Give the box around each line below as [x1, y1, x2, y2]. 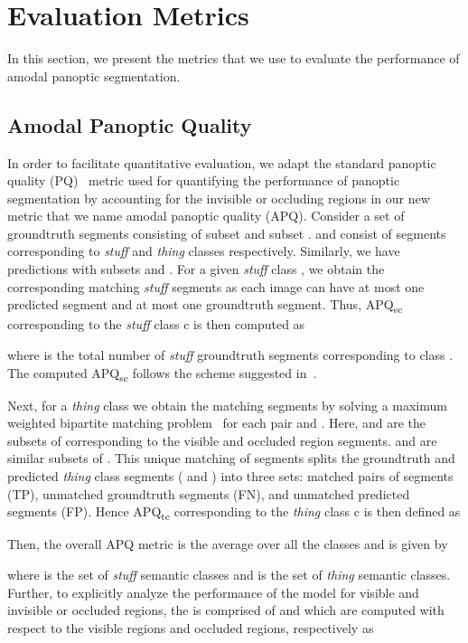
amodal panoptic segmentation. [7, 66, 181, 85]
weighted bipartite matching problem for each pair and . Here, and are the [7, 413, 426, 432]
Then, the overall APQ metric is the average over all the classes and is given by [7, 534, 448, 553]
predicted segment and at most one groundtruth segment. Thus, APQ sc [7, 295, 403, 317]
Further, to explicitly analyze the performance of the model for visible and [7, 582, 419, 601]
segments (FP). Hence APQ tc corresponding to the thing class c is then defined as [7, 502, 461, 524]
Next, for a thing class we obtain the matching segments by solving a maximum [7, 395, 447, 414]
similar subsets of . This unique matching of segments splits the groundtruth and [7, 449, 455, 468]
